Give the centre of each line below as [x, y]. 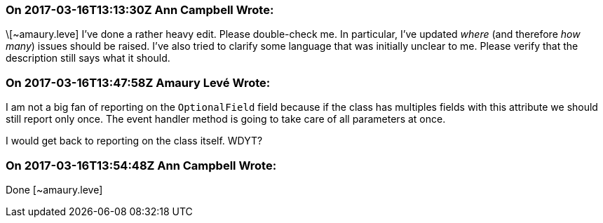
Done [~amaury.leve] [54, 189]
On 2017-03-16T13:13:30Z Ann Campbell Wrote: [140, 10]
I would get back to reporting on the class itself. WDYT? [134, 141]
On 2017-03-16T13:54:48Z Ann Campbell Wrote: [141, 165]
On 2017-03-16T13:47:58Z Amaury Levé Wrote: [138, 82]
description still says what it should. [88, 58]
